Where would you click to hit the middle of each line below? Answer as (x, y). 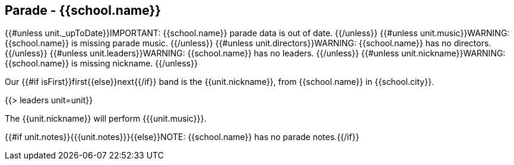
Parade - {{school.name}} (83, 10)
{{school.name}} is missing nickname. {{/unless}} (101, 64)
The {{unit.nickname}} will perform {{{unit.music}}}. (106, 119)
